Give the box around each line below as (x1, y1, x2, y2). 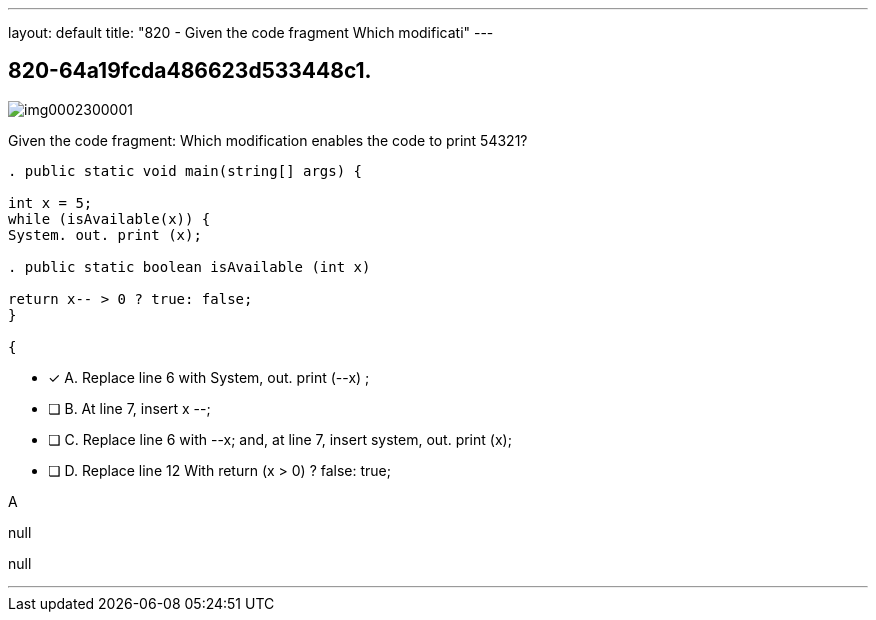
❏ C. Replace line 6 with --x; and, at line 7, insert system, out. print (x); (48, 430, 512, 448)
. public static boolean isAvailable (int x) (8, 258, 371, 275)
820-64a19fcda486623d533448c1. (8, 58, 372, 84)
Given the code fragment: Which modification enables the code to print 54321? (8, 131, 528, 149)
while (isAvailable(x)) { (8, 210, 211, 227)
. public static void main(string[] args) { (8, 162, 363, 179)
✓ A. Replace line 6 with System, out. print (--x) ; (48, 368, 370, 386)
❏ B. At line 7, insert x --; (48, 399, 211, 417)
